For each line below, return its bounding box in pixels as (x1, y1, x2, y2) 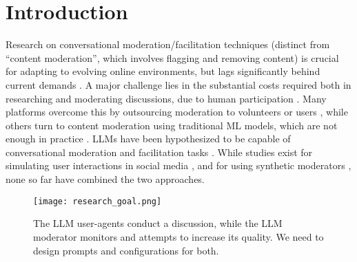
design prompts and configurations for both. (33, 243, 219, 257)
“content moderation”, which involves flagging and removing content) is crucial (6, 50, 339, 65)
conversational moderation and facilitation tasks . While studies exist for (6, 144, 313, 159)
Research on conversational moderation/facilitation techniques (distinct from (6, 37, 330, 52)
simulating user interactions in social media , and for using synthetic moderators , (6, 158, 351, 173)
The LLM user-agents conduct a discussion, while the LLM (33, 216, 283, 230)
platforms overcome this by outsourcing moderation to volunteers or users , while (6, 105, 348, 119)
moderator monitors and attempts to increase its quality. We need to (33, 229, 324, 243)
